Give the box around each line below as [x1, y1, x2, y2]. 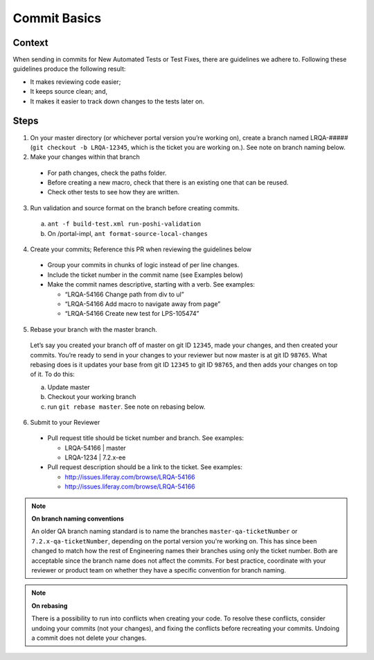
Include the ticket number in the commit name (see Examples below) [47, 271, 244, 279]
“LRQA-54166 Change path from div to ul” [64, 290, 184, 298]
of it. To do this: [30, 370, 75, 378]
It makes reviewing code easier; [30, 77, 121, 86]
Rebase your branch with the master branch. [30, 325, 157, 333]
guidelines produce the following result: [12, 65, 126, 73]
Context [12, 37, 48, 49]
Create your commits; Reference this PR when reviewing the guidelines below [30, 245, 252, 253]
